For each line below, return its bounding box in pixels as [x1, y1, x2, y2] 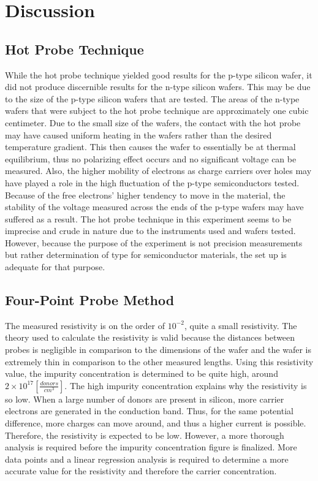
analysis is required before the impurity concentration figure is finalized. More [5, 441, 297, 453]
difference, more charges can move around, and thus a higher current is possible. [5, 417, 306, 430]
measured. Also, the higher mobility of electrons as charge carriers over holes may [5, 164, 312, 177]
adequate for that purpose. [5, 260, 105, 273]
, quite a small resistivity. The [184, 319, 297, 331]
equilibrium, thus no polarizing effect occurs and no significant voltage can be [5, 152, 297, 165]
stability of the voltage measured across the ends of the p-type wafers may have [5, 200, 304, 213]
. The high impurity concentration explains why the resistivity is [64, 379, 307, 392]
